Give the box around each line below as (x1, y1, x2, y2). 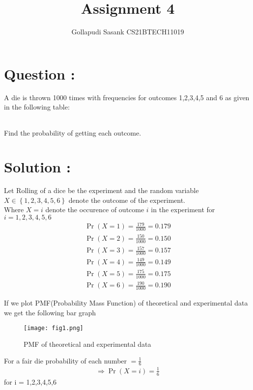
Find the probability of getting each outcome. (4, 128, 141, 138)
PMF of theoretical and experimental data (24, 339, 151, 349)
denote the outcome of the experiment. (68, 195, 186, 205)
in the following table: (4, 102, 70, 112)
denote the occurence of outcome (45, 204, 144, 215)
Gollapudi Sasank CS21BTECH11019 (71, 27, 184, 37)
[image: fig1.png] (24, 325, 84, 332)
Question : (4, 63, 75, 84)
